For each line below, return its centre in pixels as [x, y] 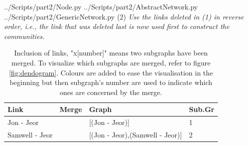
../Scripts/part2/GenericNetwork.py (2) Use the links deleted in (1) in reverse [124, 16]
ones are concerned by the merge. [111, 92]
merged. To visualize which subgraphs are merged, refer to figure [111, 62]
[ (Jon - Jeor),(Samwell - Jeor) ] [136, 135]
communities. [24, 36]
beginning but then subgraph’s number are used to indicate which [111, 82]
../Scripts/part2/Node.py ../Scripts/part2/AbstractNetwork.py [101, 6]
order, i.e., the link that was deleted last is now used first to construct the [117, 26]
